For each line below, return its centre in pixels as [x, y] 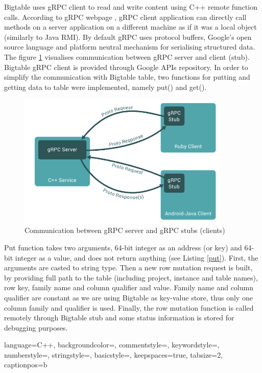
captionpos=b [26, 365]
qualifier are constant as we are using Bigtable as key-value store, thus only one [128, 297]
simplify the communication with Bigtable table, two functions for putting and [127, 77]
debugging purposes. [36, 327]
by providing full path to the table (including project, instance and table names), [131, 277]
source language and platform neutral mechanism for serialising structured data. [130, 47]
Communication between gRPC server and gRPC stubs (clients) [125, 230]
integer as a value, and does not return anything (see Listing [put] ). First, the [137, 257]
